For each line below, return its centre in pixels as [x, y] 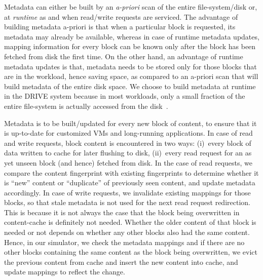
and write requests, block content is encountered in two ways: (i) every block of [128, 143]
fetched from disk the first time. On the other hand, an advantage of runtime [124, 56]
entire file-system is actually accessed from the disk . [86, 106]
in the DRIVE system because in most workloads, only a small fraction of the [125, 96]
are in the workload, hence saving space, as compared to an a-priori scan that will [131, 76]
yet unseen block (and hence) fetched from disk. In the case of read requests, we [128, 162]
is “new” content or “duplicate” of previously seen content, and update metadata [130, 183]
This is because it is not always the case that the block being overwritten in [122, 212]
